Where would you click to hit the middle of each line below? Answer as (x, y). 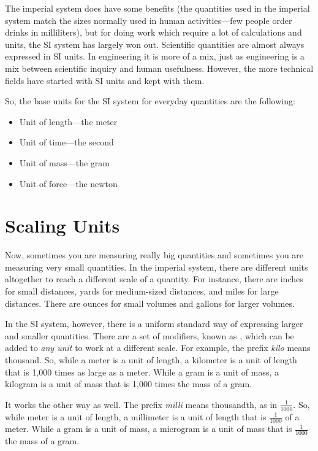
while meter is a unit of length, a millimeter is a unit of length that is (136, 416)
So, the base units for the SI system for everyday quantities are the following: (150, 101)
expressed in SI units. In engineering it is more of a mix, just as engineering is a (155, 56)
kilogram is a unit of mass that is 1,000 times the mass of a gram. (129, 384)
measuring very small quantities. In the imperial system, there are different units (157, 267)
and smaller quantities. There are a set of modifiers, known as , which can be (150, 335)
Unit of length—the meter (68, 121)
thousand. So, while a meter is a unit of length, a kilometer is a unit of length (151, 360)
